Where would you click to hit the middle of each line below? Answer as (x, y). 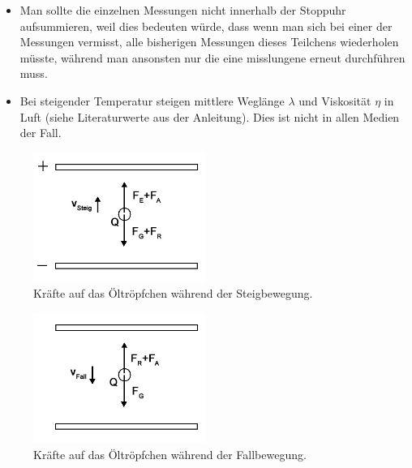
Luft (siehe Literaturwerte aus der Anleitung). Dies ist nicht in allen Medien (210, 116)
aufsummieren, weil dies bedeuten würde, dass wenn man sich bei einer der (206, 26)
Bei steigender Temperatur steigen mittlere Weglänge (152, 100)
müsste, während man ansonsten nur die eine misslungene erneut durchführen (212, 57)
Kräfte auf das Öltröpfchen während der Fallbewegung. (170, 454)
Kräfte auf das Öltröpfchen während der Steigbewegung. (173, 293)
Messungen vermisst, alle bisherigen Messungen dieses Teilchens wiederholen (209, 42)
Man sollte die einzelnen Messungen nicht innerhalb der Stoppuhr (183, 10)
